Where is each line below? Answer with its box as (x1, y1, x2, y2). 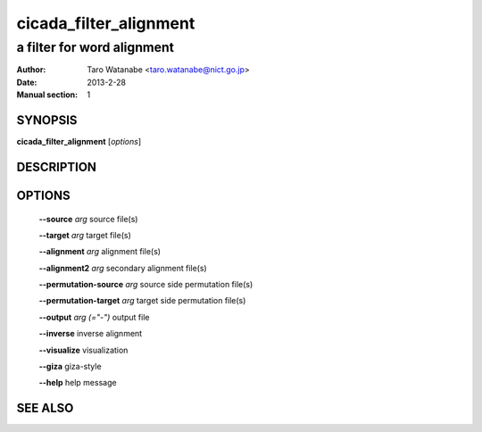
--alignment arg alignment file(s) (38, 246, 161, 257)
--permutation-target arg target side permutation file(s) (38, 295, 246, 306)
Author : (16, 64, 46, 75)
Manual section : (16, 89, 79, 100)
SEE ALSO (16, 401, 74, 416)
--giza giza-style (38, 361, 102, 372)
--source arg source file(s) (38, 213, 138, 224)
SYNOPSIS (16, 112, 78, 128)
